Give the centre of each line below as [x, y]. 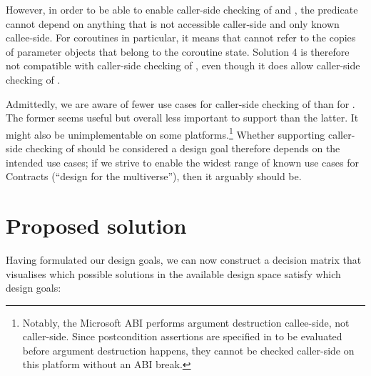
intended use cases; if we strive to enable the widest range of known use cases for [182, 162]
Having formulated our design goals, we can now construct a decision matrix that [184, 259]
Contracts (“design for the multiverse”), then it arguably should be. [154, 176]
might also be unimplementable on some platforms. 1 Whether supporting [166, 133]
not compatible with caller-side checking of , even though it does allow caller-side [183, 65]
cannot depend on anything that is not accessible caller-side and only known [173, 23]
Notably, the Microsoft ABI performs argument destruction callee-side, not [186, 322]
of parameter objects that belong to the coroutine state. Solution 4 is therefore [178, 51]
